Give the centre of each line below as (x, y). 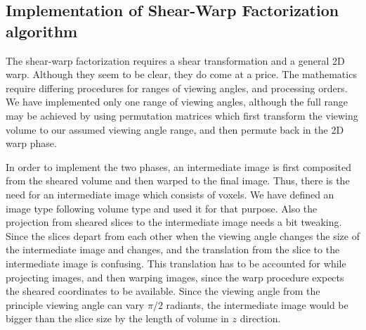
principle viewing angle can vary (75, 304)
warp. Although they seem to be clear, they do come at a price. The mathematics (181, 74)
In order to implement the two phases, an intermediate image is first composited (179, 166)
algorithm (42, 31)
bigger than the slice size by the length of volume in (117, 318)
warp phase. (31, 143)
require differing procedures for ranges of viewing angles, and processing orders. (177, 88)
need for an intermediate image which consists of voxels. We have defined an (170, 194)
